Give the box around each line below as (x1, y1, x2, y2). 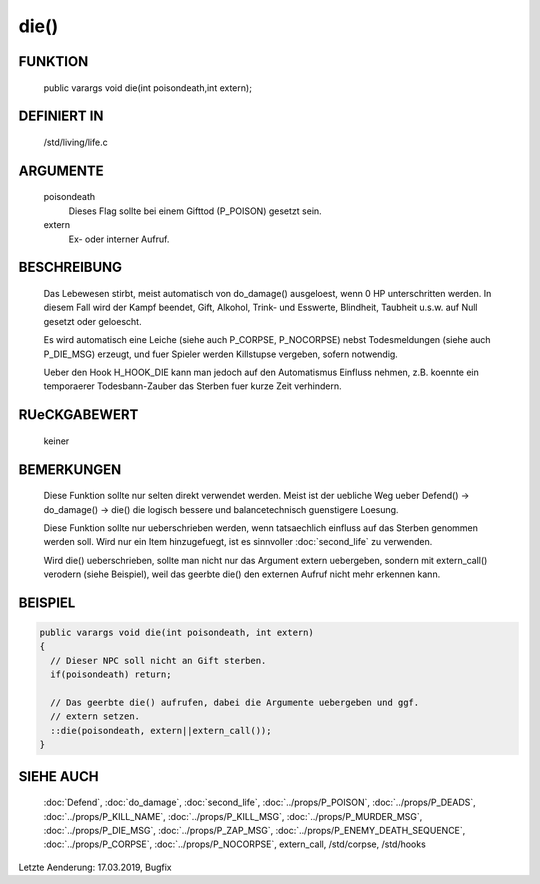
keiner (43, 435, 70, 447)
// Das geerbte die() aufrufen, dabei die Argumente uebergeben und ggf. (50, 697, 420, 709)
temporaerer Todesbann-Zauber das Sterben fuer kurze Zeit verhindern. (43, 380, 342, 392)
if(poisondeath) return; (50, 669, 172, 680)
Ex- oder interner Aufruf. (68, 233, 170, 245)
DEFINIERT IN (18, 108, 104, 125)
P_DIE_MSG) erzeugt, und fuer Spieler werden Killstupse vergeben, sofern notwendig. (43, 348, 399, 360)
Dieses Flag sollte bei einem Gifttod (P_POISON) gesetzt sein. (68, 205, 322, 217)
